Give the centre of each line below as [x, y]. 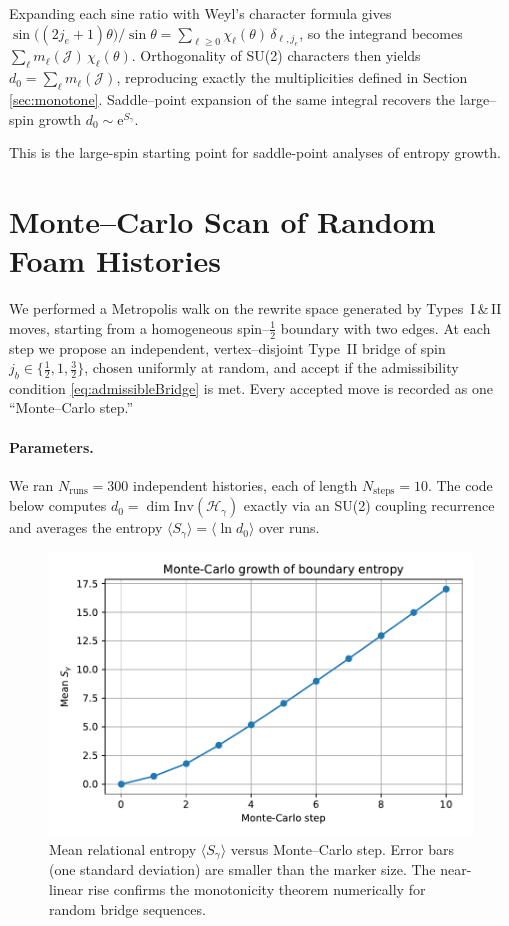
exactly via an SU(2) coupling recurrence [369, 505]
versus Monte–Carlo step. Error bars [342, 849]
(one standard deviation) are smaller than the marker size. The [242, 869]
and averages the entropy [86, 527]
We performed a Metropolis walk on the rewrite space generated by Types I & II [255, 308]
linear [66, 889]
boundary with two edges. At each [385, 327]
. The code [460, 484]
